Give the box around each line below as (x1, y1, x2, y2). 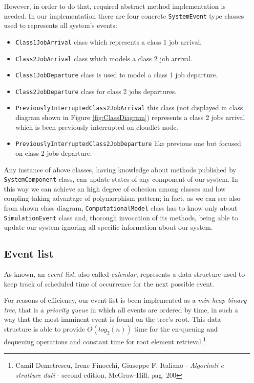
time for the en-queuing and (134, 324, 218, 334)
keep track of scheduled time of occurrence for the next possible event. (4, 278, 214, 288)
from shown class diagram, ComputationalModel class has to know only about (4, 203, 237, 213)
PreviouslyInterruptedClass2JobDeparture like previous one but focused (15, 138, 241, 148)
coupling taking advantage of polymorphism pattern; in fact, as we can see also (4, 193, 241, 203)
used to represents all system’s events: (4, 20, 117, 30)
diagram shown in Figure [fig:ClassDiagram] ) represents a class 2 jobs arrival (15, 112, 245, 122)
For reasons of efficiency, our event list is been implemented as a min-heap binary (4, 295, 247, 305)
